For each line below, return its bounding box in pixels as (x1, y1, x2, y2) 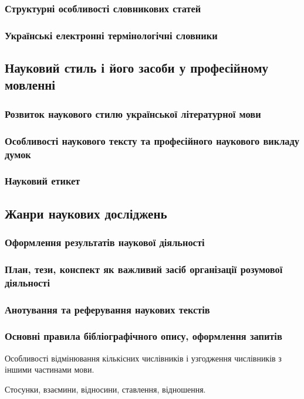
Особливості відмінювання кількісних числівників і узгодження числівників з (5, 352, 282, 364)
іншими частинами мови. (5, 363, 94, 376)
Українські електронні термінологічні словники (5, 28, 218, 42)
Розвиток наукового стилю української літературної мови (5, 106, 261, 121)
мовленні (5, 76, 56, 94)
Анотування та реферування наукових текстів (5, 302, 210, 316)
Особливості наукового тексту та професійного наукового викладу (5, 133, 299, 148)
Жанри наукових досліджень (5, 204, 167, 222)
